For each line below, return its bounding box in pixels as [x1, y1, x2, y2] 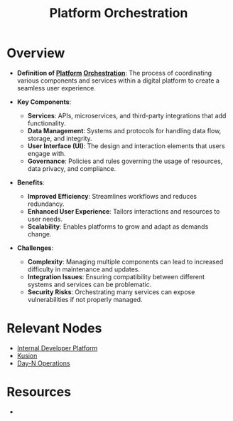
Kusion [16, 351, 38, 360]
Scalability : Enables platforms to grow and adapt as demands [27, 222, 209, 231]
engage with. [27, 149, 66, 157]
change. [27, 229, 52, 238]
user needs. [27, 214, 63, 223]
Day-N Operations [16, 358, 70, 368]
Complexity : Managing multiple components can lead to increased [27, 257, 224, 266]
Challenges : [16, 244, 54, 252]
